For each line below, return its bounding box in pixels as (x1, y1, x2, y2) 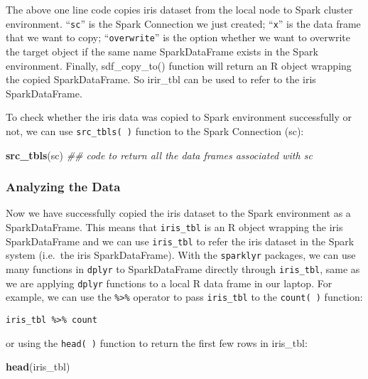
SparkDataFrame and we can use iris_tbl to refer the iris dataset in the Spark (6, 233, 355, 248)
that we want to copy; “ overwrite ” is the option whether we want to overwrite (6, 30, 350, 45)
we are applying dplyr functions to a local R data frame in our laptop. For (6, 275, 332, 290)
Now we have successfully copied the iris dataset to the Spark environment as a (6, 205, 351, 220)
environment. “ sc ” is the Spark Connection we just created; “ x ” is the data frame (6, 16, 361, 31)
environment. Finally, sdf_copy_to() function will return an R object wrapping (6, 58, 352, 73)
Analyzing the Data (6, 178, 121, 196)
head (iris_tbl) (6, 359, 70, 374)
